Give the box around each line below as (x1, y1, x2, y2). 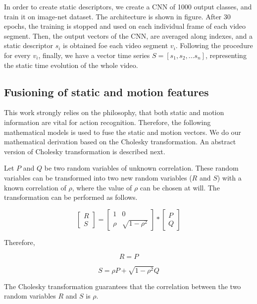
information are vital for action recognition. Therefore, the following (4, 117, 211, 127)
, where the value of (72, 182, 132, 192)
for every (4, 50, 31, 60)
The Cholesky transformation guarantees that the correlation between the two (4, 281, 241, 291)
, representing (205, 50, 247, 60)
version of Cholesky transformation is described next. (4, 146, 165, 156)
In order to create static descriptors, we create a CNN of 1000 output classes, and (4, 1, 252, 11)
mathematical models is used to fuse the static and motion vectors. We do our (4, 126, 241, 137)
